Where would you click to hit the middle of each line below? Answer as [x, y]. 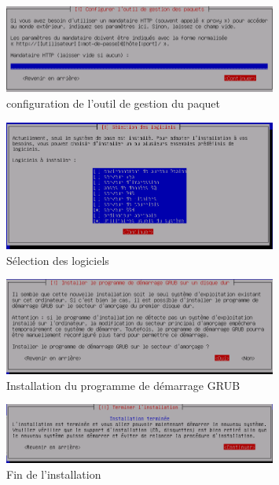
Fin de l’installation [54, 474]
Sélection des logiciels [58, 260]
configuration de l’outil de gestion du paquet [113, 103]
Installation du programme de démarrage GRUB [123, 385]
